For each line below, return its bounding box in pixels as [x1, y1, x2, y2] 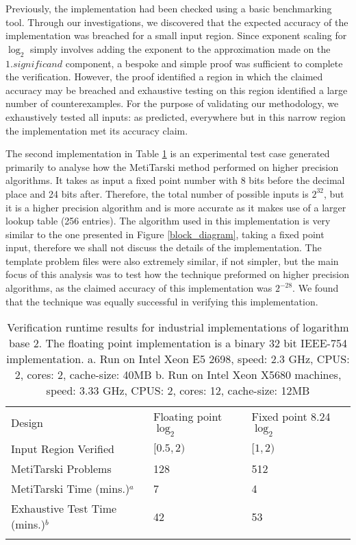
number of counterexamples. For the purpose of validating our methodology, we [5, 96, 339, 111]
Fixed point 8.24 [251, 408, 331, 425]
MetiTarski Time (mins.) [11, 480, 130, 497]
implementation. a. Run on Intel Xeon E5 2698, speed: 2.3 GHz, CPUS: [6, 351, 350, 367]
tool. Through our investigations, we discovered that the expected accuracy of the [5, 14, 348, 29]
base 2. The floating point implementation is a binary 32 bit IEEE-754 [9, 335, 347, 351]
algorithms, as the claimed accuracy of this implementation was [5, 281, 272, 295]
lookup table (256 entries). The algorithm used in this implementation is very [5, 213, 331, 228]
